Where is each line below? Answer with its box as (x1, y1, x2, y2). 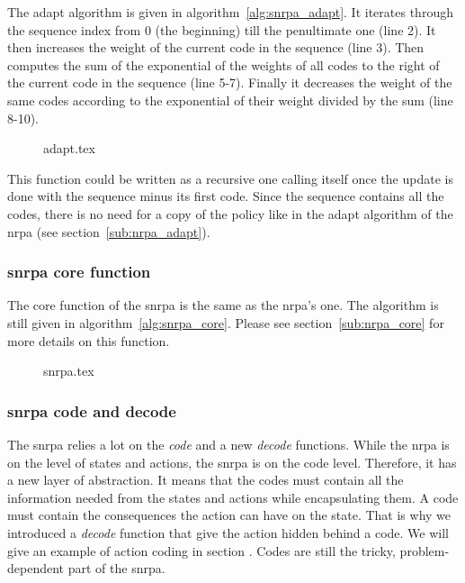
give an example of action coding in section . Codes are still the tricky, (7, 541, 396, 560)
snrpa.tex (43, 361, 94, 380)
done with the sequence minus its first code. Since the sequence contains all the (7, 187, 444, 205)
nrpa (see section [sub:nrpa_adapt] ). (7, 222, 210, 241)
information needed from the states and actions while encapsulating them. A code (7, 487, 459, 506)
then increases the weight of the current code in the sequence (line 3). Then (7, 38, 425, 57)
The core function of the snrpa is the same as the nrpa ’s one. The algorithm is (7, 296, 439, 314)
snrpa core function (7, 260, 151, 283)
